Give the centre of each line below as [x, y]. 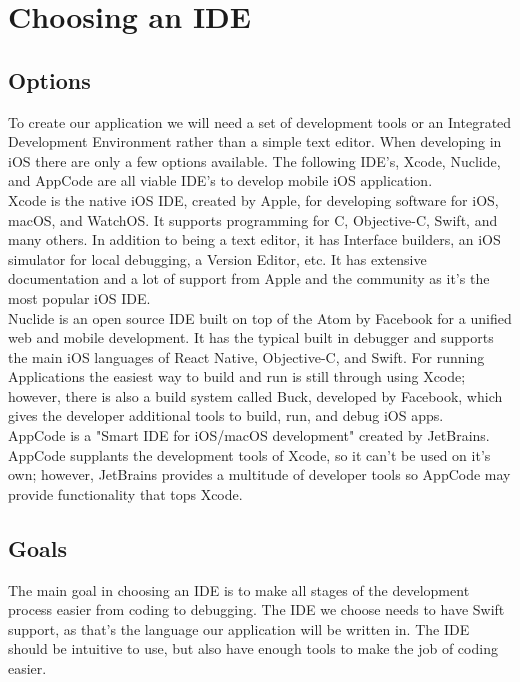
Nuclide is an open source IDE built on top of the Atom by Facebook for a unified [260, 317]
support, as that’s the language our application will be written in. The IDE [239, 628]
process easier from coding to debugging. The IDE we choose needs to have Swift [256, 609]
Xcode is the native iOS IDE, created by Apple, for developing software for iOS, [253, 199]
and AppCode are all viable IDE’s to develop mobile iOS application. [220, 180]
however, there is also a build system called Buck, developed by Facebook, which [255, 395]
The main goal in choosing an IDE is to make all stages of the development [239, 589]
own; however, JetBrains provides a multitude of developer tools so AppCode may [259, 474]
